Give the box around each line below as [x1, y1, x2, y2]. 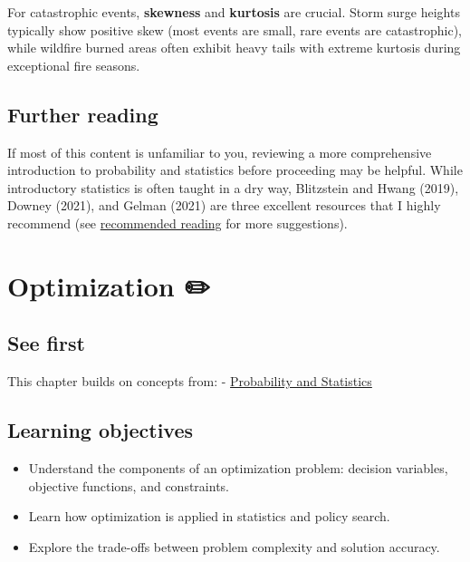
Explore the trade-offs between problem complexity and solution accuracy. [28, 537, 440, 556]
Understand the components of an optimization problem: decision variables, [28, 458, 448, 477]
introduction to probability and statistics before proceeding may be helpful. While [7, 160, 463, 179]
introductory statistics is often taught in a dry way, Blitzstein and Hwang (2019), [7, 178, 459, 197]
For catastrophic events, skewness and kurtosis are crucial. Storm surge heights [7, 3, 460, 21]
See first [7, 329, 85, 357]
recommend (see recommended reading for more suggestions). [7, 213, 348, 232]
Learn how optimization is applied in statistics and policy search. [28, 507, 390, 526]
